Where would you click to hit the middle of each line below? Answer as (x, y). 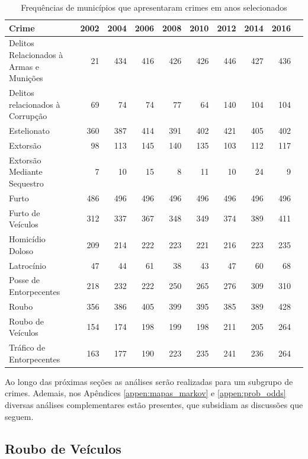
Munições (26, 78)
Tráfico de (27, 347)
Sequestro (26, 183)
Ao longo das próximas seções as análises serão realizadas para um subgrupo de (149, 381)
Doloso (21, 250)
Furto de (25, 212)
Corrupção (28, 116)
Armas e (24, 66)
